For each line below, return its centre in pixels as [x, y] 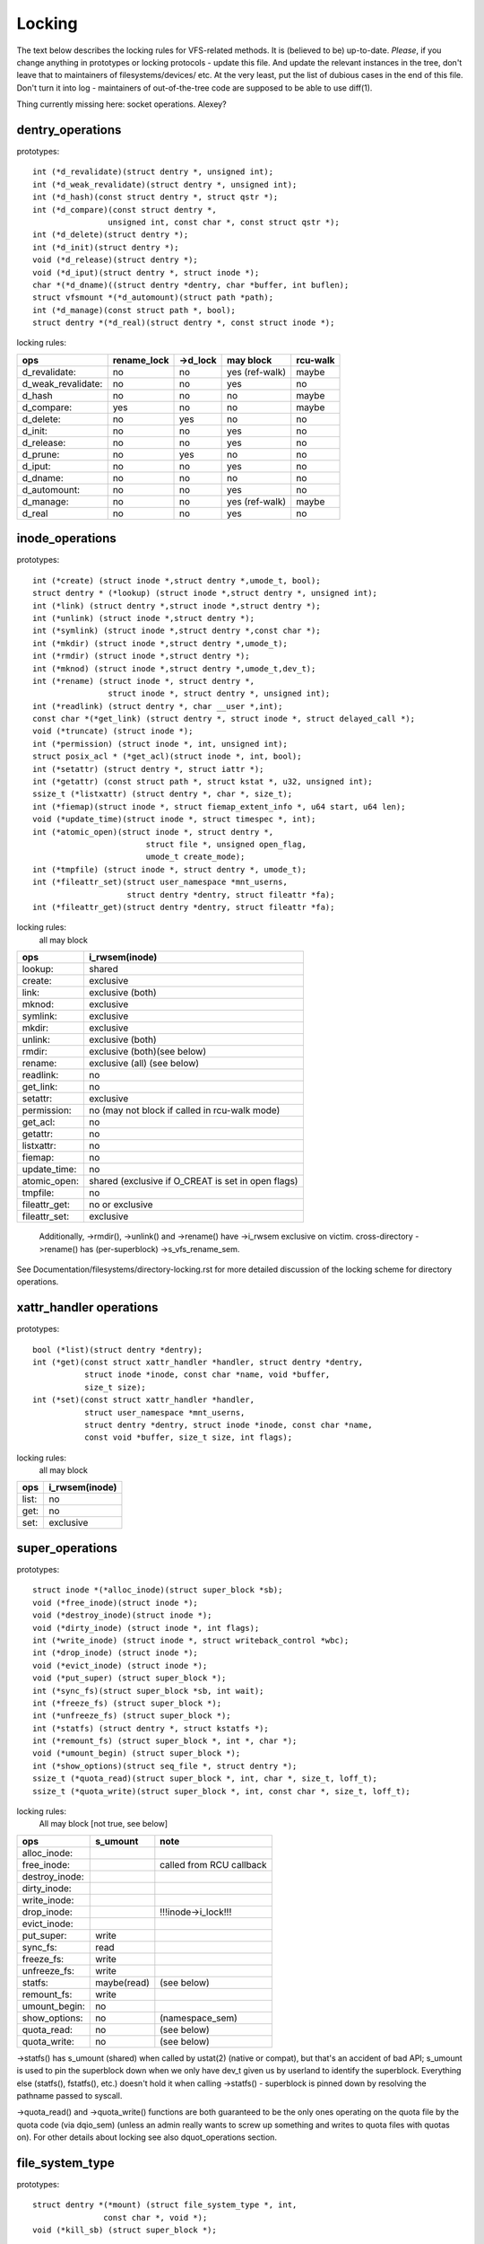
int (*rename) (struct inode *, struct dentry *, [144, 681]
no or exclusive [121, 1205]
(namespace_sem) [199, 2018]
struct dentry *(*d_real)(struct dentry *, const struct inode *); [184, 323]
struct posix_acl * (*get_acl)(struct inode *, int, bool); [167, 757]
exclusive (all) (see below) [144, 1064]
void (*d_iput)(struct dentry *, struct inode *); [146, 272]
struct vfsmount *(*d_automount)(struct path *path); [153, 298]
